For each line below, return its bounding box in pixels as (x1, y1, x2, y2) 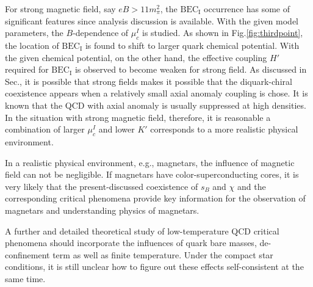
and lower (98, 123, 135, 136)
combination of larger (5, 123, 85, 136)
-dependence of (73, 26, 129, 39)
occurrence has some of (204, 2, 290, 15)
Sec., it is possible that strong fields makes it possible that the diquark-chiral (5, 74, 292, 87)
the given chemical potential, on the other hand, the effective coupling (5, 51, 267, 64)
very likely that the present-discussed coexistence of (5, 180, 198, 192)
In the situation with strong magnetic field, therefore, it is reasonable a (5, 111, 271, 123)
